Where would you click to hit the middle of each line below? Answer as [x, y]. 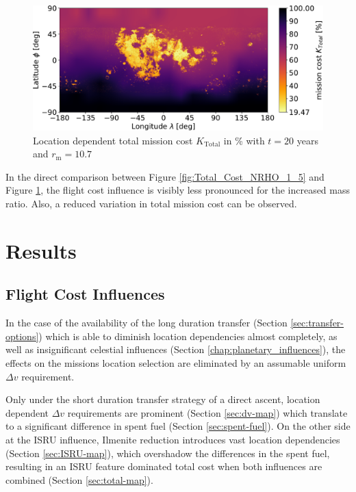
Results [41, 250]
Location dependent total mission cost [113, 140]
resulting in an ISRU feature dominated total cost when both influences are [164, 466]
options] [22, 336]
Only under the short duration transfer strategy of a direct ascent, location [163, 399]
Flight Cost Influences [85, 294]
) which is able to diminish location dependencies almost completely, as [188, 336]
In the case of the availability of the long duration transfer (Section [147, 323]
